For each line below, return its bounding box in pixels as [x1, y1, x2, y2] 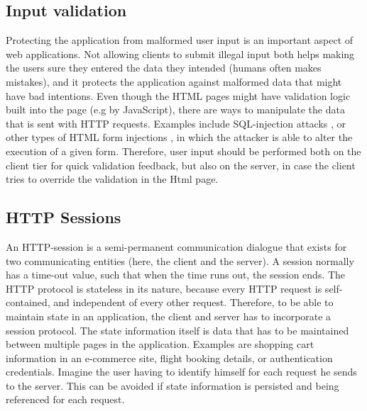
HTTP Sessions [6, 206, 121, 228]
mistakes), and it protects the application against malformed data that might [6, 74, 342, 89]
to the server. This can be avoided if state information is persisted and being [6, 378, 339, 393]
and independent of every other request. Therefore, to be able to [53, 295, 334, 310]
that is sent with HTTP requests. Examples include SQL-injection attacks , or [6, 116, 346, 130]
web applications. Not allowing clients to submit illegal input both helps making [6, 46, 355, 61]
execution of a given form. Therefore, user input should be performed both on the [6, 143, 361, 158]
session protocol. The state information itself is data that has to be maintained [6, 322, 349, 337]
